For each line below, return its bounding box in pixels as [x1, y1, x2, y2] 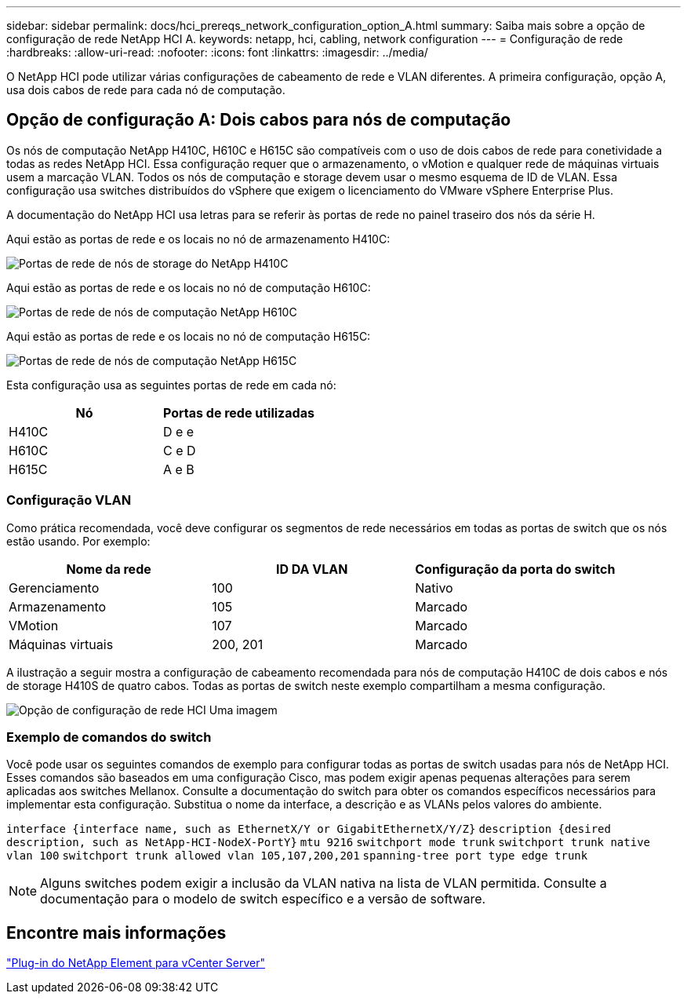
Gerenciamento [9, 579, 100, 596]
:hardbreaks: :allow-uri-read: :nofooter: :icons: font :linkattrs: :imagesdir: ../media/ [6, 46, 428, 59]
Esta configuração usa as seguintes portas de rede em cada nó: [6, 378, 336, 392]
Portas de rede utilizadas [162, 404, 314, 421]
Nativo [415, 579, 453, 596]
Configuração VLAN [6, 492, 132, 509]
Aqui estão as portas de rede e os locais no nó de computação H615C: [6, 329, 371, 343]
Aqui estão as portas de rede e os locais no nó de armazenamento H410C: [6, 232, 391, 246]
